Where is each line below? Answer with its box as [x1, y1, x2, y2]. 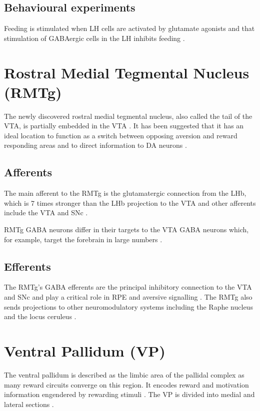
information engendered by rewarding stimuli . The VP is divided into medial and [4, 389, 255, 400]
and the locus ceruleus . [4, 311, 76, 322]
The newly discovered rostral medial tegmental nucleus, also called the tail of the [4, 110, 252, 121]
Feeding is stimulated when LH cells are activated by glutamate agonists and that [4, 23, 255, 33]
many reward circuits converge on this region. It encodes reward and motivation [4, 379, 249, 390]
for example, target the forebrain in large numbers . [4, 234, 162, 244]
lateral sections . [4, 399, 54, 409]
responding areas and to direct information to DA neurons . [4, 140, 187, 150]
